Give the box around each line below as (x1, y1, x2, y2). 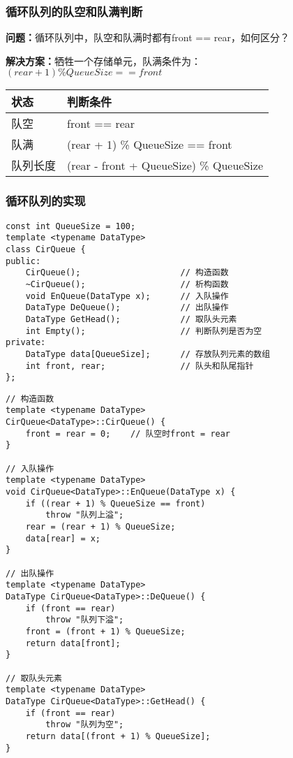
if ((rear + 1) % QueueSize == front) (25, 498, 206, 509)
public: (6, 256, 41, 266)
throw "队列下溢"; (45, 615, 124, 625)
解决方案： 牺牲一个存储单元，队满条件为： (6, 53, 201, 68)
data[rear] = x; (25, 533, 101, 544)
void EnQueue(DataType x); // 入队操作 (25, 291, 229, 301)
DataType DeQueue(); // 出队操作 (25, 303, 229, 313)
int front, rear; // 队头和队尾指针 (25, 360, 254, 371)
